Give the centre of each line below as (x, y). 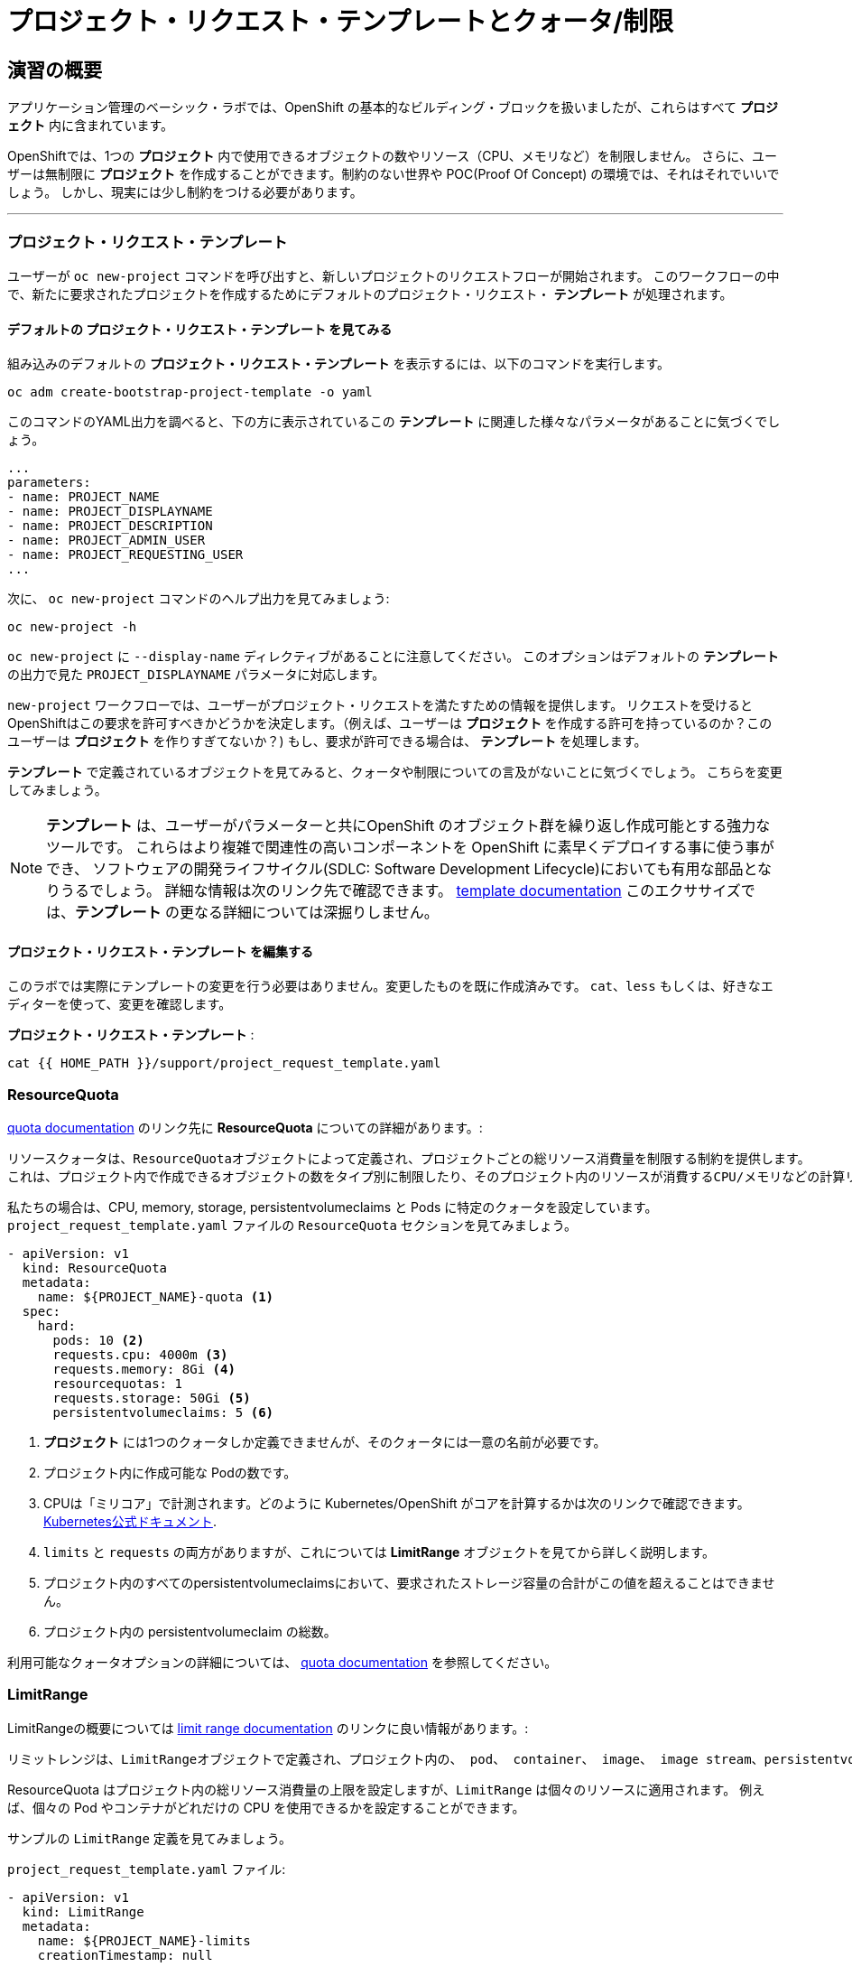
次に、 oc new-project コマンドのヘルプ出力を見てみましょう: (199, 599)
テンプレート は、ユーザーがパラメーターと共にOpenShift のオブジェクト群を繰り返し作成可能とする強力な (408, 826)
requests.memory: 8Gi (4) (144, 1370)
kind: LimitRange (83, 1911)
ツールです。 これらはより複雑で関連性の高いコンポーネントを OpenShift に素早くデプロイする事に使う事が (410, 848)
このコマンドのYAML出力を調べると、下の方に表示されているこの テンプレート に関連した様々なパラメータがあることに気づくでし (394, 422)
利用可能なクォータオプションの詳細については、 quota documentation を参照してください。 (282, 1663)
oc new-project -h (72, 627)
